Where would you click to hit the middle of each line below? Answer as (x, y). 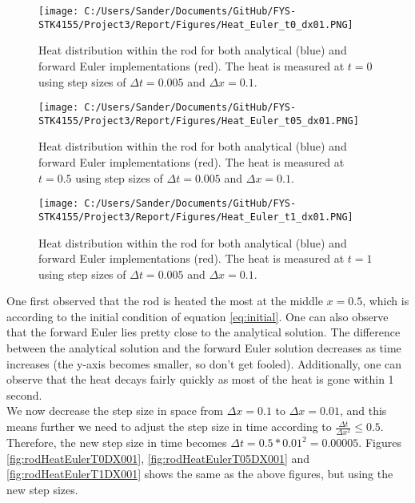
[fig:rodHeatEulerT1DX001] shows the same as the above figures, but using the (200, 474)
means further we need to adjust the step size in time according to (169, 427)
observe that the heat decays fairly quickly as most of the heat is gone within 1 (200, 379)
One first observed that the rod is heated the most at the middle (165, 301)
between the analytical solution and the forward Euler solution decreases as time (204, 348)
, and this (363, 410)
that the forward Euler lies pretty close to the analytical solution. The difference (204, 332)
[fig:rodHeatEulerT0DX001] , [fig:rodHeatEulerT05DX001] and (158, 458)
